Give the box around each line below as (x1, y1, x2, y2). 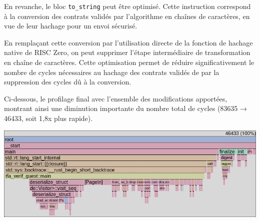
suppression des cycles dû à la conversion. (4, 76, 131, 87)
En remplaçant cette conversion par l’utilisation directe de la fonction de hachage (4, 37, 253, 47)
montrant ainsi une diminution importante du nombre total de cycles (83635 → (4, 103, 247, 113)
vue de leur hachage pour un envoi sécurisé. (4, 20, 137, 31)
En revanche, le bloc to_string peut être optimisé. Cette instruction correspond (4, 1, 251, 11)
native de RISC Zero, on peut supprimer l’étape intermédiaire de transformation (4, 47, 250, 57)
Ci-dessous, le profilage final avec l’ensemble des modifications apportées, (4, 93, 227, 103)
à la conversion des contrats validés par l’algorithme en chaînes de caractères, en (4, 10, 250, 21)
